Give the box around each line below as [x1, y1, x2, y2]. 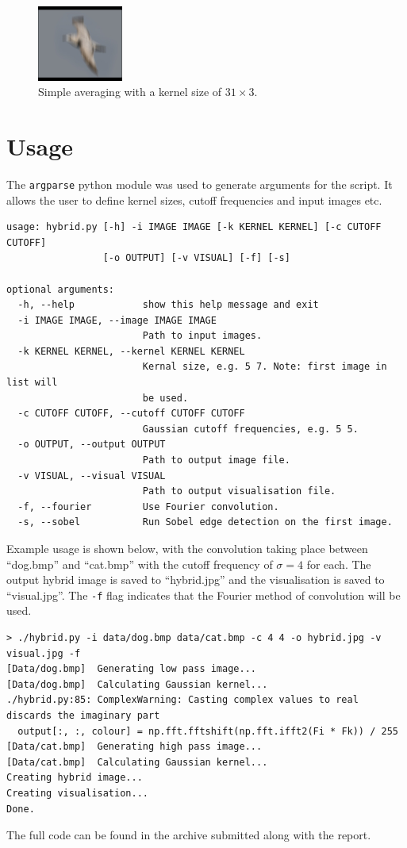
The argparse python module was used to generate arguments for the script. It [6, 175, 393, 192]
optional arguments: [6, 283, 115, 295]
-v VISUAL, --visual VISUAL [17, 470, 166, 482]
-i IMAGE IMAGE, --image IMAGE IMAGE [17, 314, 217, 326]
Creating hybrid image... [6, 772, 143, 784]
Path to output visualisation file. [142, 485, 336, 497]
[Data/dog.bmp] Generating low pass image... [6, 663, 256, 675]
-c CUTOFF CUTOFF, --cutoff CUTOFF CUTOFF [17, 408, 245, 420]
